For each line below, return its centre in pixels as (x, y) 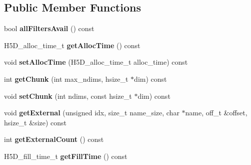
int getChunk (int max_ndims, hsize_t (66, 78)
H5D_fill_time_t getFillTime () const (66, 156)
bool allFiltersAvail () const (49, 28)
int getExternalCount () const (54, 139)
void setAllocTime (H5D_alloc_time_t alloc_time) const (96, 62)
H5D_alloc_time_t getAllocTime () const (72, 45)
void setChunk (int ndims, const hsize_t (68, 96)
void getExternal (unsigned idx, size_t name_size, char (92, 113)
